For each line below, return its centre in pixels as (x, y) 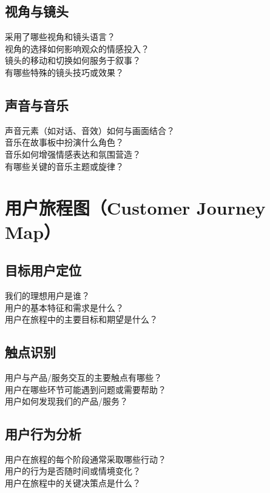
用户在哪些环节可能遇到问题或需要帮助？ (86, 389)
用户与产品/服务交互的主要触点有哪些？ (83, 377)
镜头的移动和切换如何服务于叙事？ (73, 60)
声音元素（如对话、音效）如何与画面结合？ (90, 130)
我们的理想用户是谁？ (47, 295)
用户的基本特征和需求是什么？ (64, 307)
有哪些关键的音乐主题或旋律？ (64, 166)
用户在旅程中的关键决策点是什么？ (73, 483)
